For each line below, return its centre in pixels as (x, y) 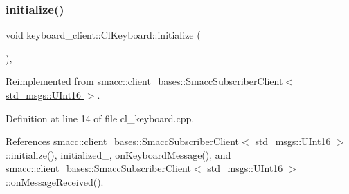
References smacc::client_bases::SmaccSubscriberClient (123, 141)
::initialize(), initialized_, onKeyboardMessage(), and (118, 154)
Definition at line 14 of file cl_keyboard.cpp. (100, 118)
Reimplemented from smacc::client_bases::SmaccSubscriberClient (144, 81)
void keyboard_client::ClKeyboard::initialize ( (103, 35)
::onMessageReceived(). (55, 181)
